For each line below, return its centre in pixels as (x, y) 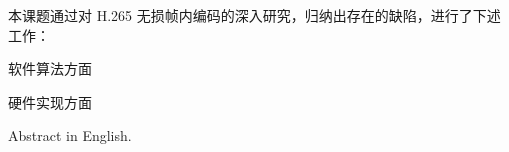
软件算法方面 (50, 68)
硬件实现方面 (50, 101)
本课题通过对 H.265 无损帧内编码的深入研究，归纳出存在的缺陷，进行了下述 (254, 15)
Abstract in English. (70, 135)
